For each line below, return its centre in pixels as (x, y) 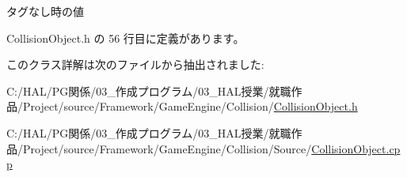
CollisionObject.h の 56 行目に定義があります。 (126, 38)
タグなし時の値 (45, 11)
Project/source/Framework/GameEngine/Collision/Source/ (167, 148)
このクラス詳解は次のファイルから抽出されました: (135, 64)
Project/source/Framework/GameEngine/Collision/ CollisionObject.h (190, 106)
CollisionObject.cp (356, 148)
